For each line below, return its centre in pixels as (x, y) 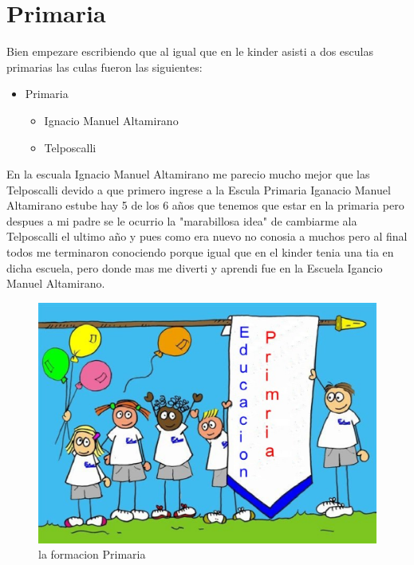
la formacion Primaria (92, 554)
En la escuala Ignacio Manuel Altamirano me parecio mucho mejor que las (188, 174)
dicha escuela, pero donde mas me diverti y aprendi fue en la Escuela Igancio (195, 267)
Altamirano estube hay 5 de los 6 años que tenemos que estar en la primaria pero (205, 205)
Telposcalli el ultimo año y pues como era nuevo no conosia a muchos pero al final (207, 236)
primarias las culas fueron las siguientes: (104, 67)
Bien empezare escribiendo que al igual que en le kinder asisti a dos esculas (190, 51)
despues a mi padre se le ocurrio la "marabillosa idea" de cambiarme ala (182, 220)
